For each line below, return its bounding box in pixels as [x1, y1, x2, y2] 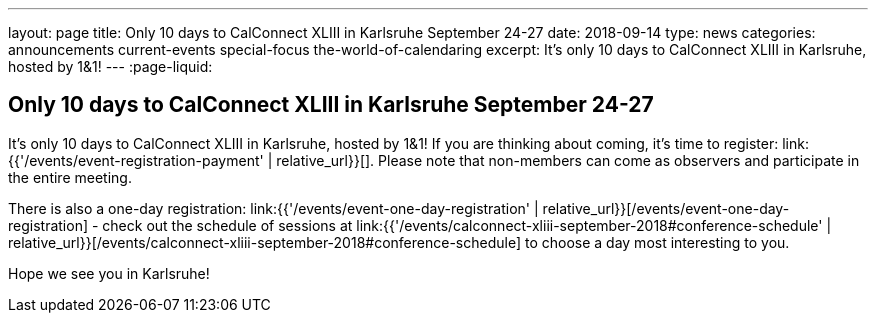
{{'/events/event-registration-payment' [8, 151, 264, 169]
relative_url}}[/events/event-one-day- [542, 199, 790, 217]
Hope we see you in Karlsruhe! [8, 264, 210, 282]
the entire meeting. [8, 168, 132, 186]
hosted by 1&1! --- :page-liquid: [8, 58, 213, 75]
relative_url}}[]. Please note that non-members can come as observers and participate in [276, 151, 860, 169]
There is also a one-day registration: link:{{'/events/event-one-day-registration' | [8, 199, 539, 217]
